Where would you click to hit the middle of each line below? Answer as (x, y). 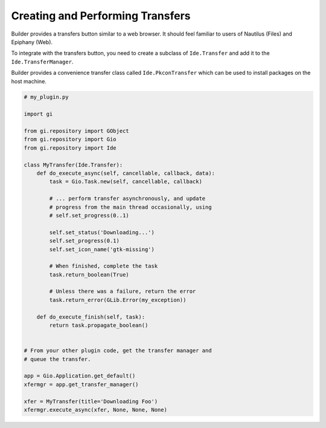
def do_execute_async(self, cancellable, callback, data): (126, 173)
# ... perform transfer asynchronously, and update (127, 199)
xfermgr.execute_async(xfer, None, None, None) (95, 410)
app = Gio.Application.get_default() (80, 376)
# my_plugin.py (46, 97)
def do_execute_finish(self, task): (91, 317)
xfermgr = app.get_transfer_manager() (81, 384)
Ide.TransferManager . (42, 62)
